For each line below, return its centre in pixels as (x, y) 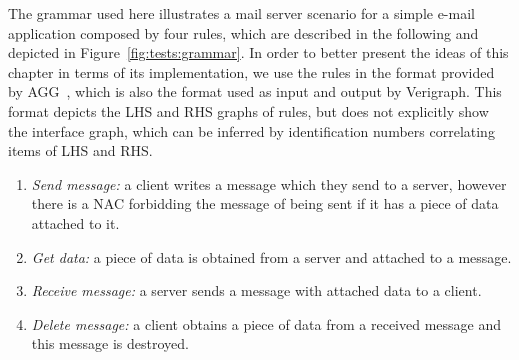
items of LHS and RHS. (80, 150)
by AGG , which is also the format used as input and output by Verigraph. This (255, 91)
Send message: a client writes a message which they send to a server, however (269, 183)
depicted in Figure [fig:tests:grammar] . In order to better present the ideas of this (258, 52)
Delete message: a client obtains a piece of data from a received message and (266, 323)
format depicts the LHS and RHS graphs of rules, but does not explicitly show (248, 110)
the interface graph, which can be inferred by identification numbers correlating (251, 130)
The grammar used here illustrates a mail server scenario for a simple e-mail (241, 13)
